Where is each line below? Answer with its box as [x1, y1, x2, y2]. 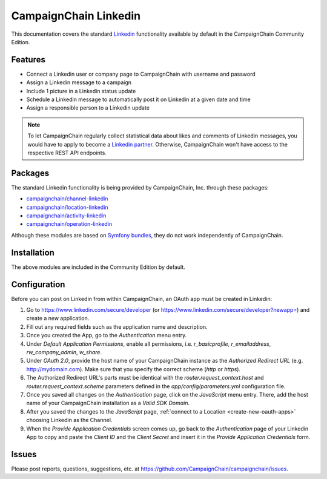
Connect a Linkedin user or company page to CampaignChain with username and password [26, 70, 256, 78]
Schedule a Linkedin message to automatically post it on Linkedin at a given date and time [26, 96, 251, 103]
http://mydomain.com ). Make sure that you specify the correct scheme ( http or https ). [26, 365, 241, 372]
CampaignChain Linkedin [11, 9, 141, 22]
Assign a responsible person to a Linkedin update [26, 104, 150, 111]
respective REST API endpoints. [27, 149, 107, 156]
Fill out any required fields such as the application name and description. [26, 323, 208, 330]
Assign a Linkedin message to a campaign [26, 79, 132, 86]
